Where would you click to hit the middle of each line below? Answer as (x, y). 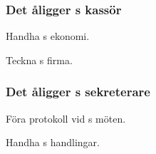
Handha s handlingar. (53, 142)
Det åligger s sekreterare (78, 92)
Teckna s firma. (39, 60)
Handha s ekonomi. (48, 36)
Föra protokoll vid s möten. (66, 118)
